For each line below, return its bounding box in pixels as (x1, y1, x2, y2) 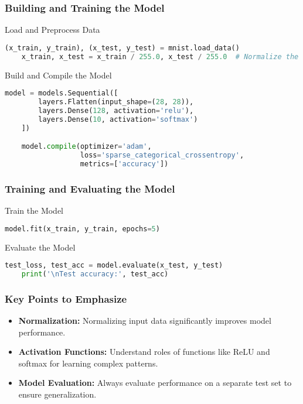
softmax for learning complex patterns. (18, 357, 158, 369)
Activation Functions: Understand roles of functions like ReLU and (18, 345, 270, 358)
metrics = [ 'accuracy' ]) (80, 159, 169, 168)
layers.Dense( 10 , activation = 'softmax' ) (38, 115, 198, 124)
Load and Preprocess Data (5, 23, 100, 36)
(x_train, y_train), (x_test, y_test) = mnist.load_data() (5, 43, 240, 52)
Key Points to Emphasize (5, 291, 127, 306)
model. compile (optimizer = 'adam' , (21, 142, 152, 151)
